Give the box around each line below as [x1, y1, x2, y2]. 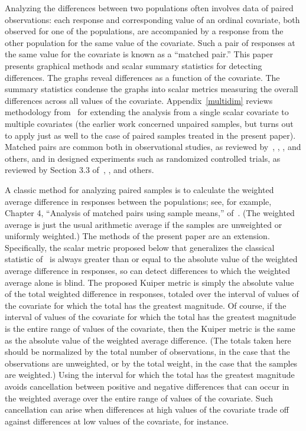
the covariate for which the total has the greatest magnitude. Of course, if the [5, 299, 287, 311]
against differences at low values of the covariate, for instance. [5, 414, 229, 427]
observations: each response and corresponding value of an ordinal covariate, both [5, 13, 300, 25]
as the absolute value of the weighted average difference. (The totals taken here [5, 334, 291, 346]
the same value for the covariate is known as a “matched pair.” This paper [5, 48, 274, 60]
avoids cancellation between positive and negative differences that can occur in [5, 380, 289, 392]
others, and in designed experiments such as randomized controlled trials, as [5, 152, 281, 164]
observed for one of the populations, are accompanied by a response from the [5, 25, 284, 37]
